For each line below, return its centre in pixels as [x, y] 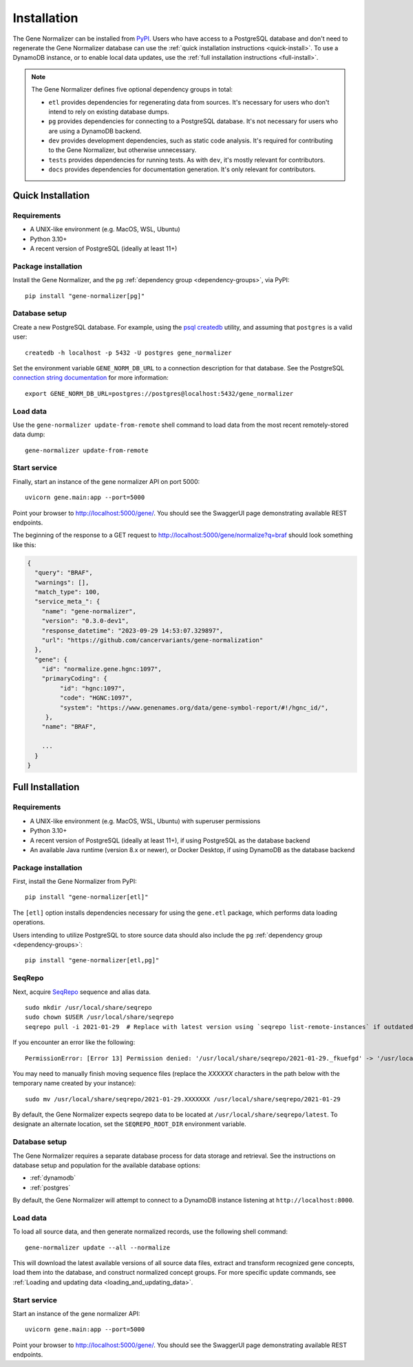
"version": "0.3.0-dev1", [85, 621]
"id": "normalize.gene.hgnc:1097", [102, 669]
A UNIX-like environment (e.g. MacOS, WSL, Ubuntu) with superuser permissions [145, 821]
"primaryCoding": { [75, 679]
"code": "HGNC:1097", [96, 698]
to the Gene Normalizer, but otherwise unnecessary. [123, 150]
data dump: [29, 434]
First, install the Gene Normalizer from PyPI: [75, 882]
